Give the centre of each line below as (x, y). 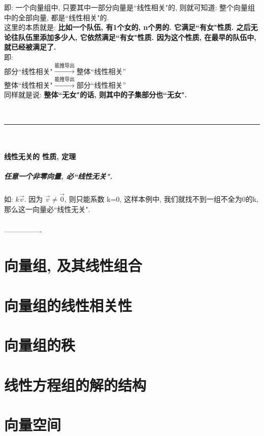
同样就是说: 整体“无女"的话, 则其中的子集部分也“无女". (96, 95)
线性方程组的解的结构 (75, 385)
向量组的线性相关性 (68, 305)
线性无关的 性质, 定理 (40, 156)
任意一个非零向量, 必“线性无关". (58, 176)
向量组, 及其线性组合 (73, 265)
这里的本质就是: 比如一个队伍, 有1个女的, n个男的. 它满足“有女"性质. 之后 (127, 27)
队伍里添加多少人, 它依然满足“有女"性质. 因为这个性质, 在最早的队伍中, (137, 37)
